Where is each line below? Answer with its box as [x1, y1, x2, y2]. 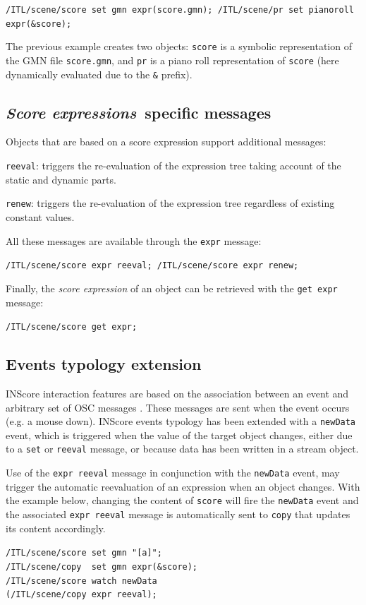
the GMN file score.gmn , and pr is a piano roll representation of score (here [6, 52, 339, 67]
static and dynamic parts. [6, 172, 116, 186]
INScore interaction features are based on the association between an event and [6, 386, 349, 400]
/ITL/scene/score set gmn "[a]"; [6, 548, 162, 558]
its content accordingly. [6, 520, 106, 535]
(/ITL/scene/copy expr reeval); [6, 589, 157, 600]
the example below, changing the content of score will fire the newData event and [6, 493, 359, 508]
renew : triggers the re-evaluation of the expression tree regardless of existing [6, 196, 335, 210]
